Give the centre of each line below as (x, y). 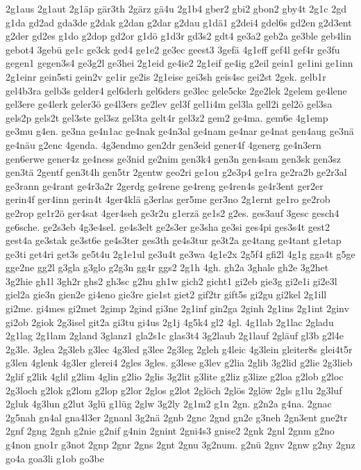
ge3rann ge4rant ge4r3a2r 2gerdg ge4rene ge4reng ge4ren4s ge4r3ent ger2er (165, 185)
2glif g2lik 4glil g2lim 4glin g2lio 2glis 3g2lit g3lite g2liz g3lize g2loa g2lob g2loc (175, 376)
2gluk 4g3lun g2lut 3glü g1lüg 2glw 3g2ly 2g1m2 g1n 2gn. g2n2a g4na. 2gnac (169, 404)
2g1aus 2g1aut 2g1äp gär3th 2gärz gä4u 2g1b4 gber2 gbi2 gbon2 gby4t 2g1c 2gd (176, 8)
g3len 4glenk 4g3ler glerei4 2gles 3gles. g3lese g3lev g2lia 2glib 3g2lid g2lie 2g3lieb (179, 363)
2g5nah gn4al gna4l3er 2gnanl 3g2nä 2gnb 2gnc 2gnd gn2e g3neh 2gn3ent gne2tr (177, 417)
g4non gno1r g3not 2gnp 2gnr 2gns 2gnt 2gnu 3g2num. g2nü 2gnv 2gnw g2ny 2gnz (180, 444)
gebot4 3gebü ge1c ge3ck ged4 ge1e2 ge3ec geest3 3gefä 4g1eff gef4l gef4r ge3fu (173, 49)
